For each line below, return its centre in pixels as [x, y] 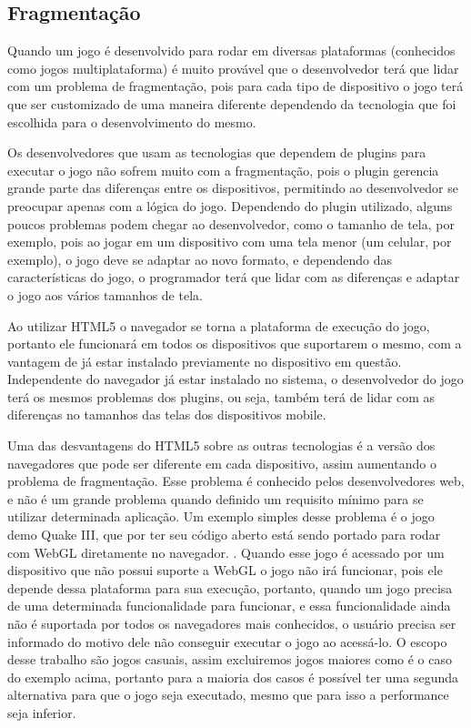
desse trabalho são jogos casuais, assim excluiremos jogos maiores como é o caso [230, 659]
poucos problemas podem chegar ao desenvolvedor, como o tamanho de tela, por [231, 223]
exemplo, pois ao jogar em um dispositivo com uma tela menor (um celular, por [230, 242]
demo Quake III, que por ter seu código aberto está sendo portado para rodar [224, 535]
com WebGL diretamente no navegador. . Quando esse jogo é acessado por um [226, 552]
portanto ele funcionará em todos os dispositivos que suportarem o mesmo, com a [235, 344]
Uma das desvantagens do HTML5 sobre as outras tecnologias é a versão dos [221, 445]
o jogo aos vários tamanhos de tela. [105, 294]
